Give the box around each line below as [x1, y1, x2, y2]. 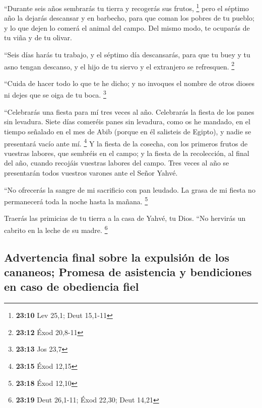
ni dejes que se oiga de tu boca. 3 [4, 88, 106, 100]
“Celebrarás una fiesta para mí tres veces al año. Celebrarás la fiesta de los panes [4, 106, 254, 117]
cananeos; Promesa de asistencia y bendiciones [4, 264, 252, 279]
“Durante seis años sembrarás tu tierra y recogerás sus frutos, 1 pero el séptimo [4, 2, 249, 13]
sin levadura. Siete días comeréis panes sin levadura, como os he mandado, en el [4, 116, 250, 127]
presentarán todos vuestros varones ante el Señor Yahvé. [4, 167, 178, 178]
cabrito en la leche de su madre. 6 [4, 223, 108, 235]
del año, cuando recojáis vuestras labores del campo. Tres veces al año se [4, 157, 229, 168]
